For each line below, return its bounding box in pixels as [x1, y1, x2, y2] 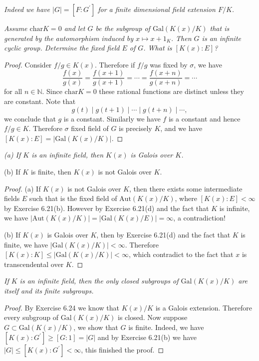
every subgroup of [4, 312, 59, 322]
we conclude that [4, 113, 56, 123]
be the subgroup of [95, 23, 150, 33]
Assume [4, 23, 27, 33]
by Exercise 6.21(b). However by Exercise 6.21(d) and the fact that [4, 202, 209, 213]
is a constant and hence [168, 113, 241, 123]
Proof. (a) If [4, 183, 41, 193]
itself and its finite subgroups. [4, 285, 94, 295]
